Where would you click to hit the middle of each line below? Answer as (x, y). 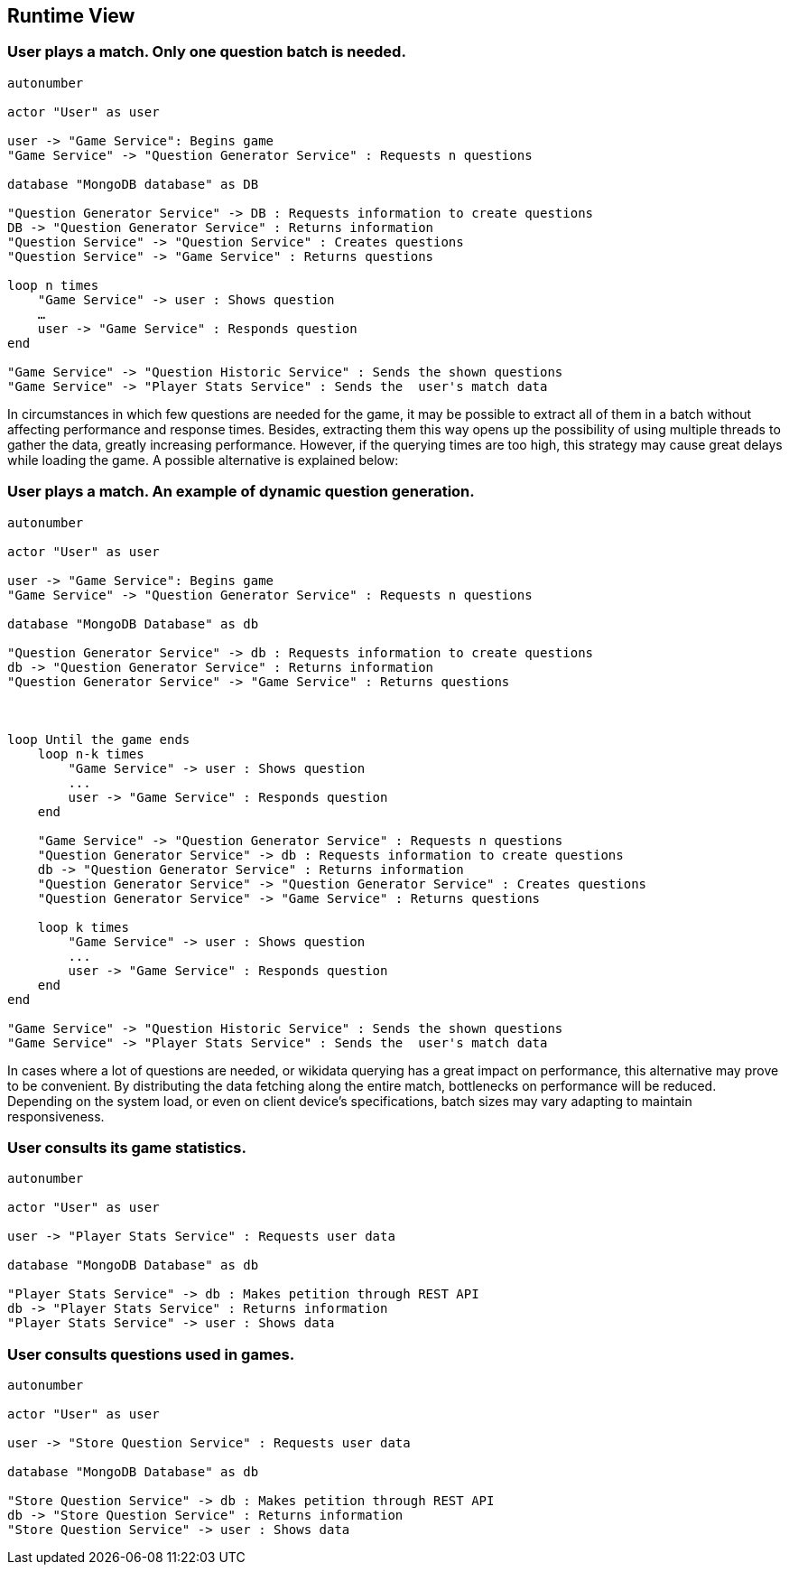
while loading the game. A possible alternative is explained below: (203, 460)
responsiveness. (56, 1116)
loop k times (83, 927)
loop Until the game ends (99, 739)
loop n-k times (91, 753)
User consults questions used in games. (151, 1354)
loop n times (53, 285)
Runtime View (71, 16)
